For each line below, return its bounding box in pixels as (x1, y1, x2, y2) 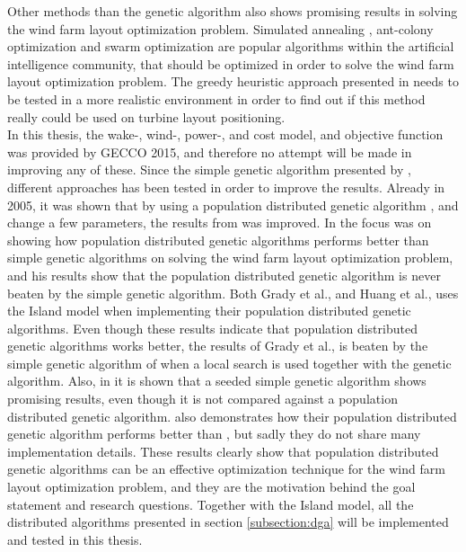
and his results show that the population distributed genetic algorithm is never (7, 265, 441, 284)
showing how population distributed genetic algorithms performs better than (7, 230, 429, 249)
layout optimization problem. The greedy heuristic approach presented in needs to (7, 72, 459, 91)
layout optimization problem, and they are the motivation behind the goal (7, 477, 416, 496)
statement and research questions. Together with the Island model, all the (7, 494, 414, 513)
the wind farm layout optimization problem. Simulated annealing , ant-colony (7, 19, 434, 38)
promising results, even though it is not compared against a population (7, 389, 398, 408)
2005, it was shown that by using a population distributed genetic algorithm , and (7, 195, 459, 214)
